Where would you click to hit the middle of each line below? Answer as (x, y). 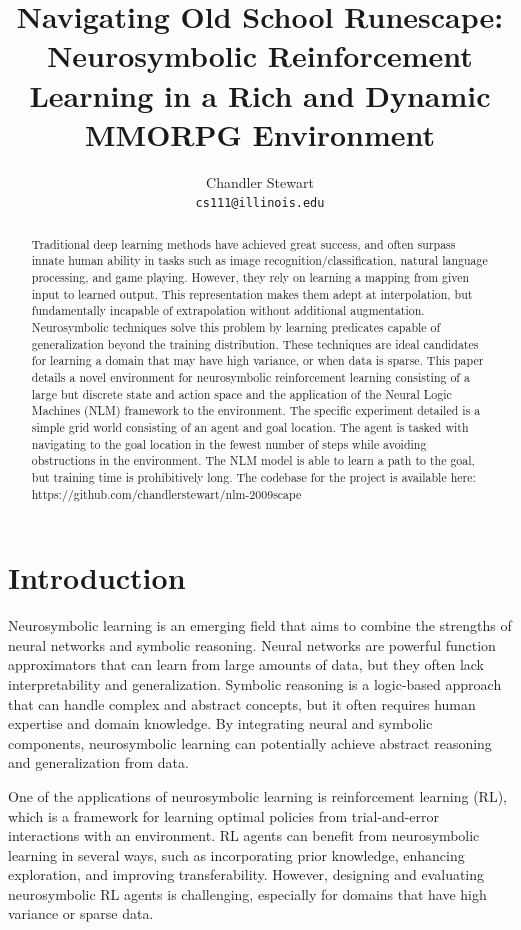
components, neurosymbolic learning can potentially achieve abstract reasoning (250, 742)
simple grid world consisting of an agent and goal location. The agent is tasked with (250, 426)
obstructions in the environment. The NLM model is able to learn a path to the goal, (253, 460)
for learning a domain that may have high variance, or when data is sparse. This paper (257, 360)
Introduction (97, 577)
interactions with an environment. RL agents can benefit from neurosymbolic (244, 835)
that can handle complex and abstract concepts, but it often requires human (242, 703)
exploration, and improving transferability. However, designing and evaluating (246, 874)
